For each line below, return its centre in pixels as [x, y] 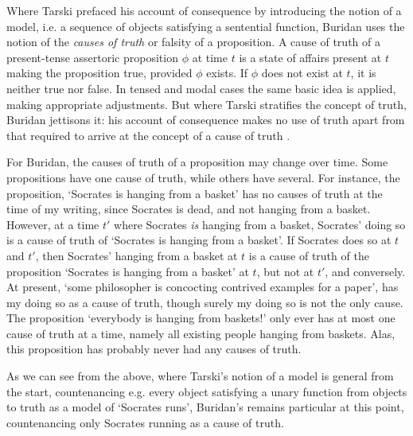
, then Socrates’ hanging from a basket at [136, 255]
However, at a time [53, 224]
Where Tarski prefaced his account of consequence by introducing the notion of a [204, 10]
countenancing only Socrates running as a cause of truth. [145, 422]
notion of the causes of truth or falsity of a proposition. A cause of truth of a [193, 42]
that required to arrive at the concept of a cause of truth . [148, 135]
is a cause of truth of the [309, 255]
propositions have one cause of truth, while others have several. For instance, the [203, 177]
